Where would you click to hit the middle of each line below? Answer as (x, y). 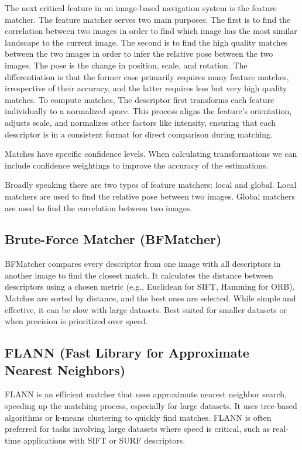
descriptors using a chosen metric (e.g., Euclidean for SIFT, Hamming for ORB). (150, 286)
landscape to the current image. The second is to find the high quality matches (146, 42)
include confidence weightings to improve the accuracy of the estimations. (137, 165)
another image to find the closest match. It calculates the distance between (139, 275)
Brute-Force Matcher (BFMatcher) (113, 239)
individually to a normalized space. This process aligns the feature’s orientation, (148, 111)
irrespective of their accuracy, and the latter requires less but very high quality (146, 88)
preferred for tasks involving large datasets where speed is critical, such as (138, 429)
